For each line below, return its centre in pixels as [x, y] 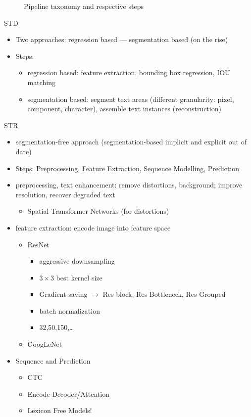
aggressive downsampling [77, 261]
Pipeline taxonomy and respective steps [84, 6]
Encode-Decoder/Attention [68, 394]
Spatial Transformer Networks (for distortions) [98, 211]
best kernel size [79, 277]
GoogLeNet [45, 344]
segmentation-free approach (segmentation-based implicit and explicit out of [131, 142]
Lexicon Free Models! [60, 410]
